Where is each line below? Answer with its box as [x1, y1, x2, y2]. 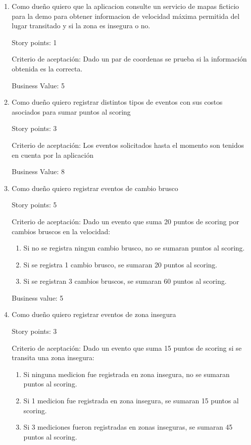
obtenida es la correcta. [11, 63, 83, 73]
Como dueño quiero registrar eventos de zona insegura [11, 309, 176, 319]
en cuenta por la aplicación [11, 149, 94, 160]
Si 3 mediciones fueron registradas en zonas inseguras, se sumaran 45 [23, 422, 233, 432]
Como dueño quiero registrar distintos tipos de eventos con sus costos [11, 97, 223, 107]
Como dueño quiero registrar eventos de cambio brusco [11, 183, 178, 193]
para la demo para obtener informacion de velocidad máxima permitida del [11, 10, 240, 21]
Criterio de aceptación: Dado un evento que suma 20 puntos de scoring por [11, 216, 239, 226]
